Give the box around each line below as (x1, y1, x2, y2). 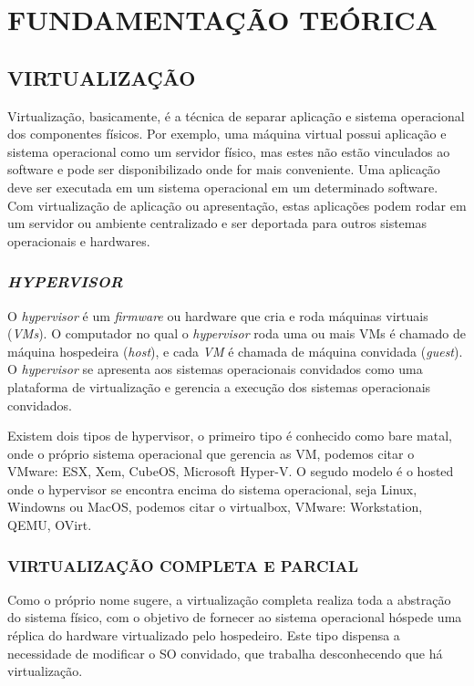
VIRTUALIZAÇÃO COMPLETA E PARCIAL (7, 554, 359, 577)
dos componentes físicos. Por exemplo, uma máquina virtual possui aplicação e (7, 124, 447, 143)
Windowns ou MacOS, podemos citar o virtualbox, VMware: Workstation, (7, 497, 423, 516)
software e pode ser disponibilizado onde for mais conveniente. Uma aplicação (7, 160, 440, 179)
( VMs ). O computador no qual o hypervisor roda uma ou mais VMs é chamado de (7, 324, 467, 343)
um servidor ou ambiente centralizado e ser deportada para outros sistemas (7, 213, 427, 233)
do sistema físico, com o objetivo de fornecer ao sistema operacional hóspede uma (7, 608, 462, 627)
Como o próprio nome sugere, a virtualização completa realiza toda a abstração (7, 589, 451, 608)
